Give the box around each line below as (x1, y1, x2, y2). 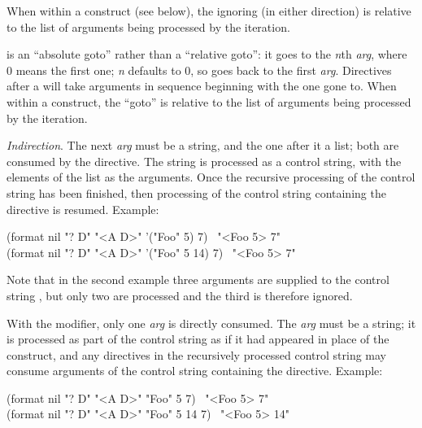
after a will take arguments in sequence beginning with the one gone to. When (7, 77, 397, 94)
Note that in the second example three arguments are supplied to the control (7, 271, 389, 288)
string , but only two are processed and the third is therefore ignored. (7, 286, 353, 304)
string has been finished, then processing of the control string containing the (7, 184, 386, 201)
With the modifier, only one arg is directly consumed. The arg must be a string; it (7, 314, 416, 331)
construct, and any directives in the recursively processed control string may (7, 346, 386, 363)
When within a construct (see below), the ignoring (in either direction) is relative (7, 2, 411, 19)
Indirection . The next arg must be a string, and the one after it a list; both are (7, 137, 399, 154)
